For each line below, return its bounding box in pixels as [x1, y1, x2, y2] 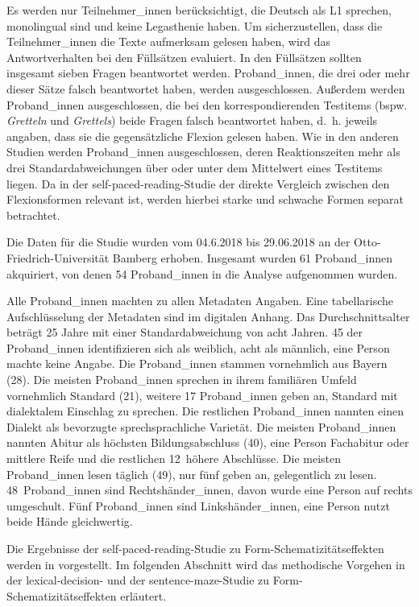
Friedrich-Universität [6, 249, 110, 266]
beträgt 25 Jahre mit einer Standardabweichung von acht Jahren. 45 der [6, 324, 363, 341]
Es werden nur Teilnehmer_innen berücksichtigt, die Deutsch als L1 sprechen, [6, 2, 392, 18]
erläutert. [120, 587, 167, 604]
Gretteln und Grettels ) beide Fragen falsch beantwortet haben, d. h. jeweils [6, 112, 378, 129]
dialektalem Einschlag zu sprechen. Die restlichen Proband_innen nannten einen [6, 403, 404, 419]
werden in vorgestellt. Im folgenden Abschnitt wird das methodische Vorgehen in [6, 555, 405, 572]
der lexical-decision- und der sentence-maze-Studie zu [6, 572, 270, 588]
